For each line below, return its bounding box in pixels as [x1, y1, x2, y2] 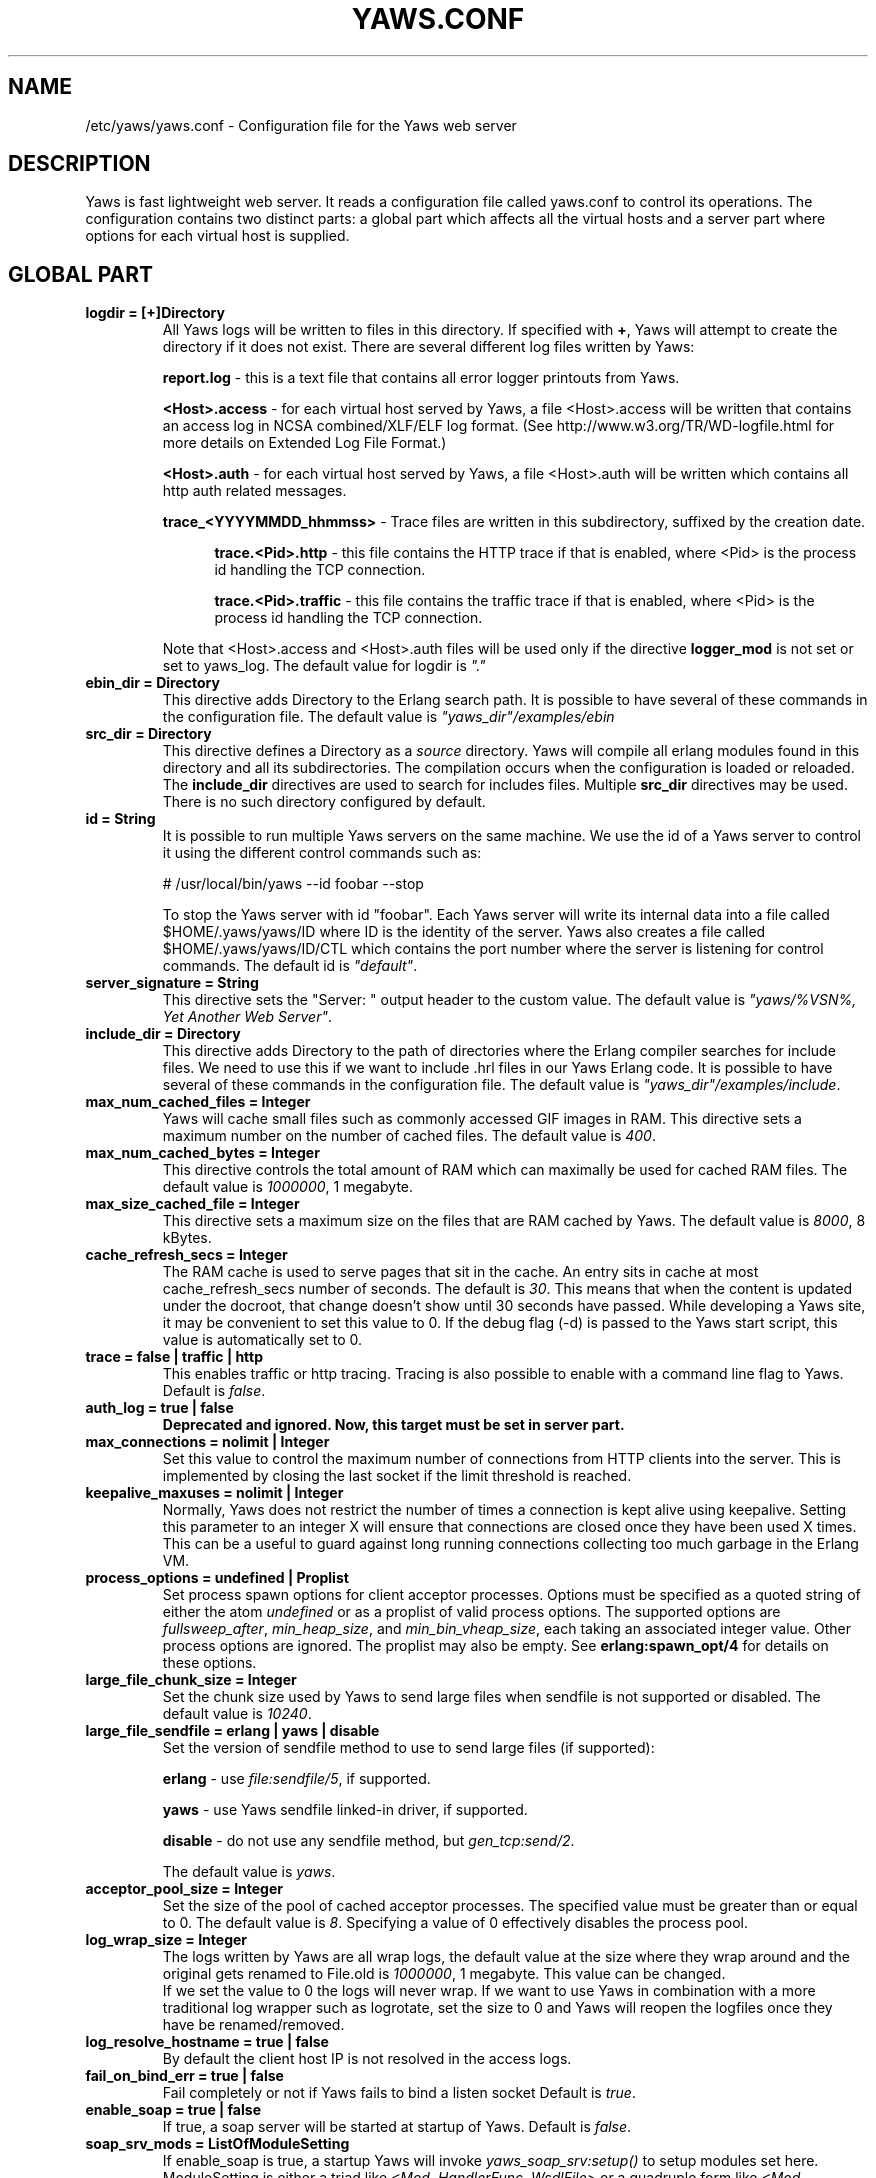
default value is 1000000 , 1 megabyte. [162, 1178, 414, 1196]
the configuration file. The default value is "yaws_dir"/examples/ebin [162, 708, 615, 726]
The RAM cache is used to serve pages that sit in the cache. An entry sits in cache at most [162, 1263, 759, 1281]
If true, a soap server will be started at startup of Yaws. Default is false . [162, 2118, 632, 2136]
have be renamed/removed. [162, 2016, 345, 2034]
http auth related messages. [162, 482, 347, 500]
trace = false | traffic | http [85, 1348, 264, 1366]
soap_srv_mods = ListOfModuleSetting [85, 2135, 350, 2153]
